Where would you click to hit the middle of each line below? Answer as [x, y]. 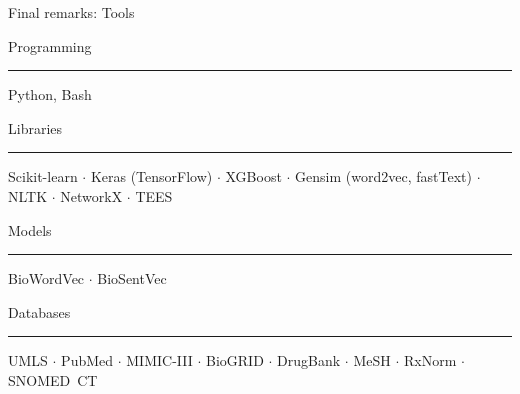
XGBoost [253, 176]
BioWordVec [46, 278]
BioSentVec [132, 278]
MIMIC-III [159, 360]
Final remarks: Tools [71, 12]
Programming [50, 45]
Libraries [35, 127]
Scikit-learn [43, 176]
